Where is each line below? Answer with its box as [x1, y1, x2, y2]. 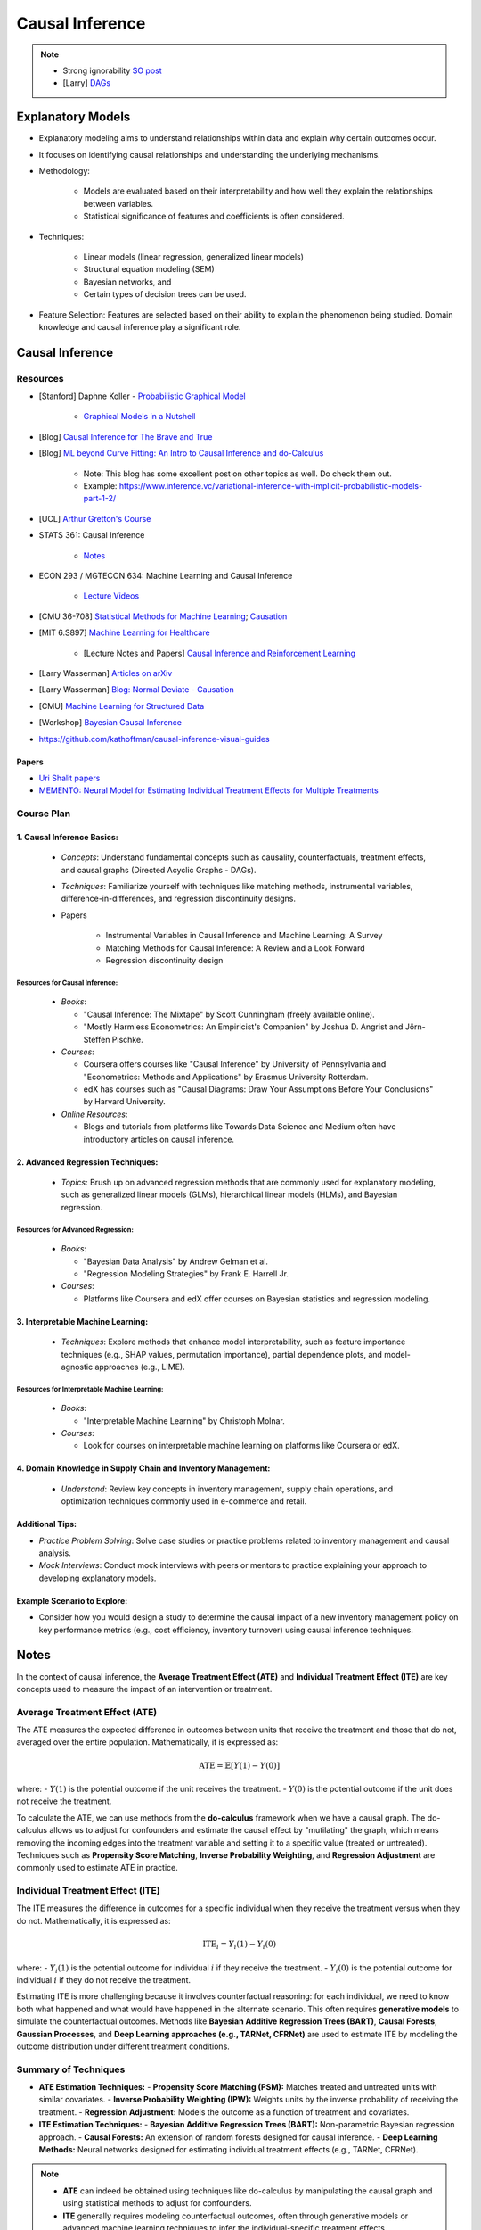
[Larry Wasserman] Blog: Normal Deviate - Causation [38, 684, 235, 695]
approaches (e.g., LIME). [94, 1361, 186, 1372]
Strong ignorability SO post [62, 65, 162, 76]
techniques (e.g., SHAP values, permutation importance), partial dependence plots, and [61, 1349, 383, 1359]
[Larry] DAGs [62, 78, 111, 88]
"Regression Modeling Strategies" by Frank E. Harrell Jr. [83, 1268, 289, 1279]
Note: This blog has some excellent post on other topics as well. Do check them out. [83, 468, 392, 479]
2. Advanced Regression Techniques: [16, 1156, 159, 1168]
